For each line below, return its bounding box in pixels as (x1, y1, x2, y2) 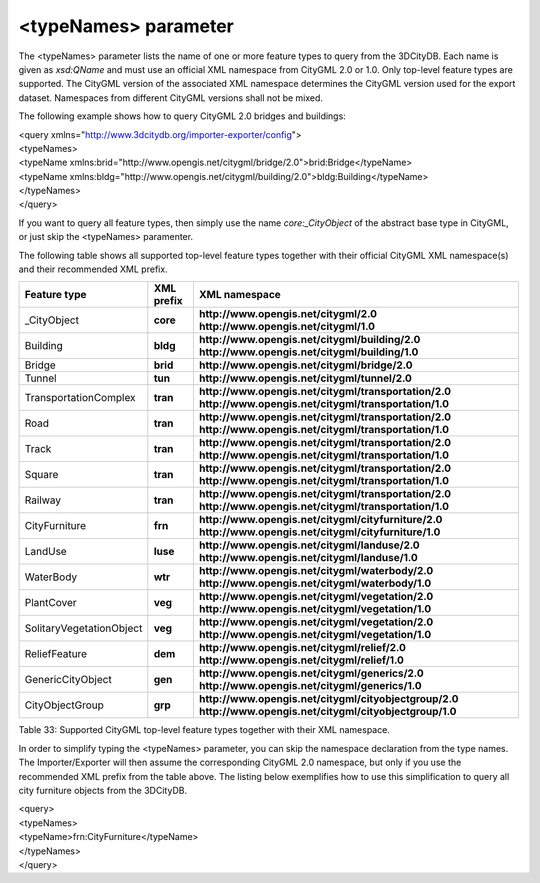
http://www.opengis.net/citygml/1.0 (198, 320, 375, 334)
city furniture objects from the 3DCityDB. (18, 784, 188, 796)
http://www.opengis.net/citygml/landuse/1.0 (198, 551, 419, 565)
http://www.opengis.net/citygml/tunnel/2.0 (198, 371, 412, 385)
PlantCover (24, 596, 77, 610)
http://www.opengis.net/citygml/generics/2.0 (198, 666, 424, 680)
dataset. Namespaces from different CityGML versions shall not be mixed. (18, 91, 324, 104)
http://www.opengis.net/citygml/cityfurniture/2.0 (198, 513, 443, 527)
